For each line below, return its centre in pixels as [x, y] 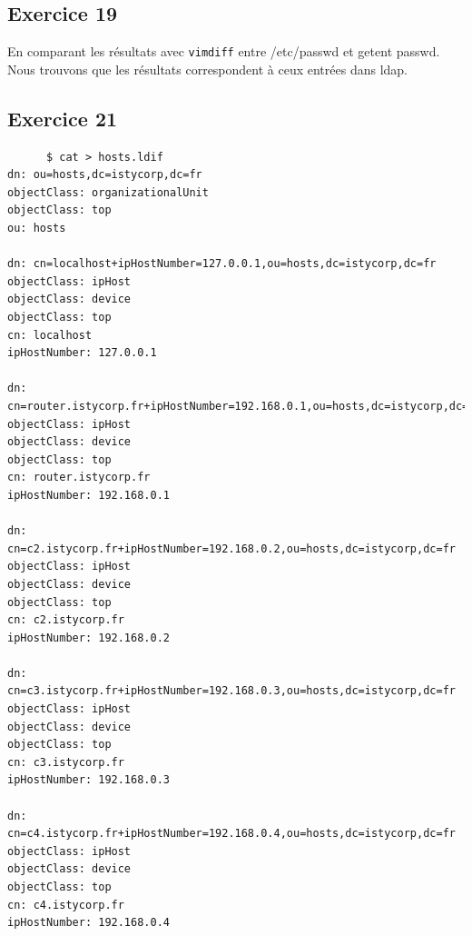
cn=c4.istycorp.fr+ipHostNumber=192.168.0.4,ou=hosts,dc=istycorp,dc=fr [231, 834]
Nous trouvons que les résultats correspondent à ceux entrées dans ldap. [208, 69]
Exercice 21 [63, 118]
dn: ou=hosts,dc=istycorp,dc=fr [105, 175]
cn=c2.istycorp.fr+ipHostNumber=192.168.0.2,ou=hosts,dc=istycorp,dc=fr [231, 548]
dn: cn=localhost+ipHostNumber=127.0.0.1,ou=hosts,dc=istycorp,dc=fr [222, 264]
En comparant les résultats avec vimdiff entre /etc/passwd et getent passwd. [224, 51]
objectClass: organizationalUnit [108, 192]
